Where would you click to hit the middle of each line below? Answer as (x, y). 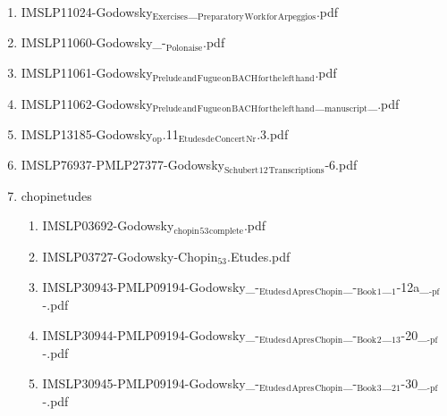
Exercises (170, 17)
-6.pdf (341, 165)
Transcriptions (296, 170)
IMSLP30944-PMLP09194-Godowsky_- (151, 334)
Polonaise (184, 48)
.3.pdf (273, 133)
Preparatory (221, 17)
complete (227, 231)
